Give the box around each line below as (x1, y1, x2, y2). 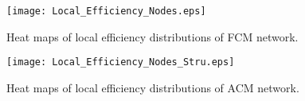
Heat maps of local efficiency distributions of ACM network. (6, 79, 299, 95)
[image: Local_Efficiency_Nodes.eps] (6, 6, 206, 17)
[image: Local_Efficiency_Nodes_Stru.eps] (6, 56, 235, 68)
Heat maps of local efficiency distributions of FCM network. (6, 28, 299, 45)
